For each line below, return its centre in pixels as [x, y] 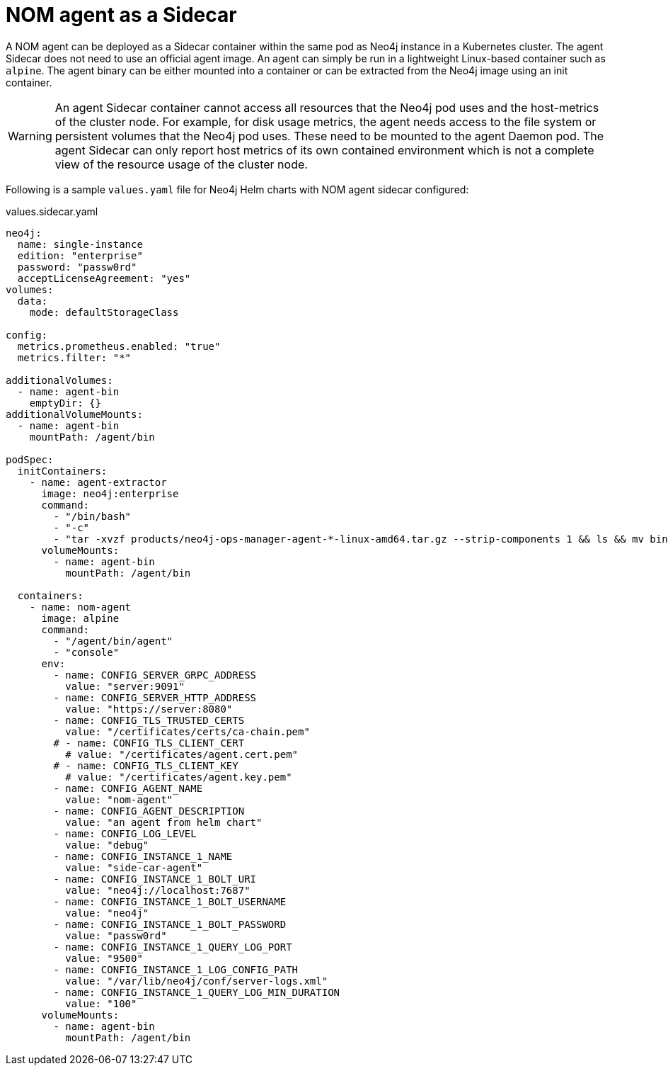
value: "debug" [107, 845]
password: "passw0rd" [77, 267]
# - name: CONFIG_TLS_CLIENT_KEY [146, 765]
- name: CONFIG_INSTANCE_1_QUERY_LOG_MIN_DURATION [197, 992]
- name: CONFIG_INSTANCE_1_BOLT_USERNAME [170, 901]
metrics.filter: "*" [74, 357]
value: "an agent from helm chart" [164, 822]
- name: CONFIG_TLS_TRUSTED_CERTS [149, 720]
